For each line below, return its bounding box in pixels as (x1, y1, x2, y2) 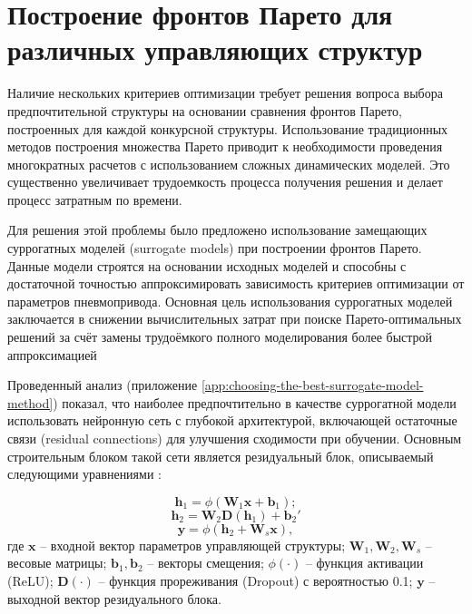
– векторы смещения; (147, 553, 264, 572)
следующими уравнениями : (7, 464, 162, 483)
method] (7, 393, 54, 412)
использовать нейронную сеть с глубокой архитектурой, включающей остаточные (7, 411, 457, 430)
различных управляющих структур (7, 31, 423, 68)
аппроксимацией (7, 345, 97, 364)
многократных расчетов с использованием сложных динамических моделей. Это (7, 154, 450, 173)
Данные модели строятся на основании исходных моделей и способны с (7, 256, 407, 275)
